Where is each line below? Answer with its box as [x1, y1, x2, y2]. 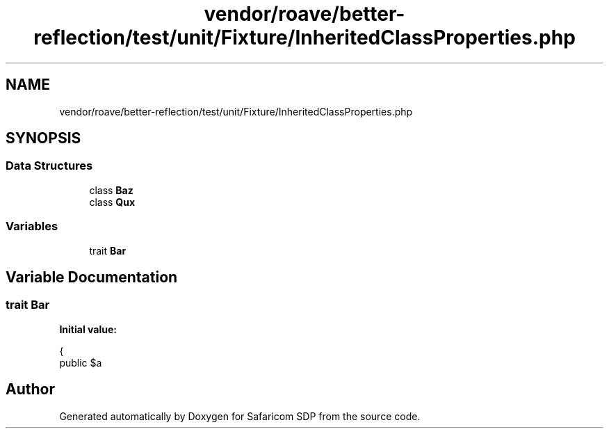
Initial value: [59, 323, 117, 335]
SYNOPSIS [6, 129, 81, 147]
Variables [6, 219, 58, 234]
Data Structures [6, 159, 93, 173]
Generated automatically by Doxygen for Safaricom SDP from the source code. [59, 410, 421, 422]
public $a [59, 356, 102, 369]
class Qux [89, 195, 136, 208]
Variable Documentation [6, 268, 178, 286]
